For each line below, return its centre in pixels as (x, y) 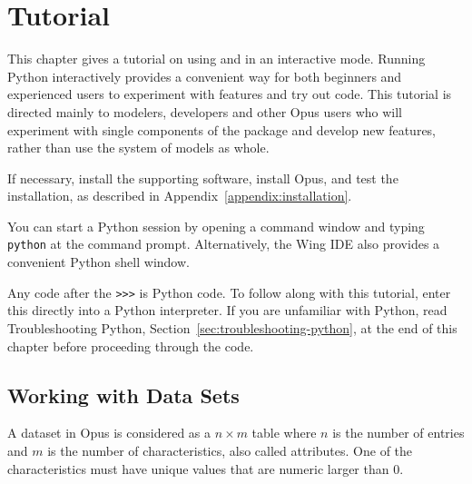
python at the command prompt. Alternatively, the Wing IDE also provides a (224, 244)
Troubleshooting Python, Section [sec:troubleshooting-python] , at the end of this (232, 327)
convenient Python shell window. (98, 262)
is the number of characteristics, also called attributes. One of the (230, 450)
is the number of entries (398, 433)
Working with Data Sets (123, 395)
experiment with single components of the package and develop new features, (222, 129)
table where (284, 433)
